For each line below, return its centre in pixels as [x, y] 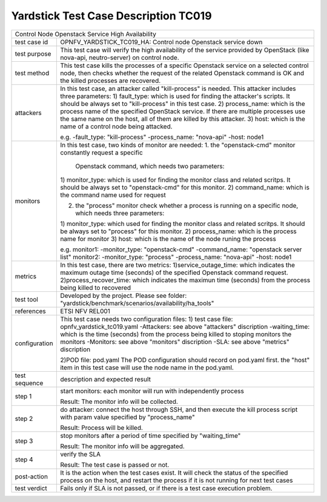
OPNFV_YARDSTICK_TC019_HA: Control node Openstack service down [161, 42]
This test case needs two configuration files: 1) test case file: [147, 319]
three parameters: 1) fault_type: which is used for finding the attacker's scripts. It [175, 96]
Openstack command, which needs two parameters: [150, 166]
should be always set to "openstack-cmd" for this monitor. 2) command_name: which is [185, 187]
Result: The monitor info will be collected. [119, 401]
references [31, 311]
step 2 [24, 418]
